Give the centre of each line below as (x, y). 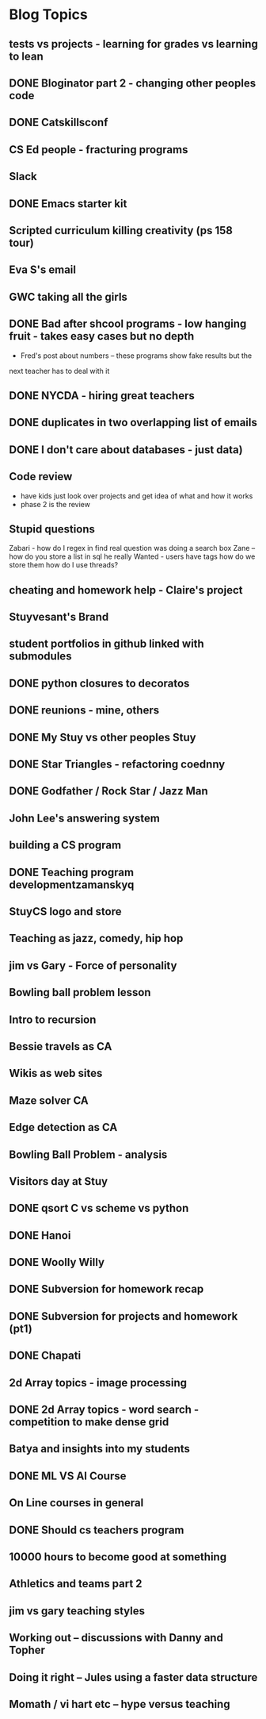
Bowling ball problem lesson (80, 992)
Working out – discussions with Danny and (116, 1638)
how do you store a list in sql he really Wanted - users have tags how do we (132, 556)
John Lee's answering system (85, 818)
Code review (41, 477)
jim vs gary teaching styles (77, 1611)
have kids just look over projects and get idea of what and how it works (137, 496)
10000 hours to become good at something (118, 1557)
